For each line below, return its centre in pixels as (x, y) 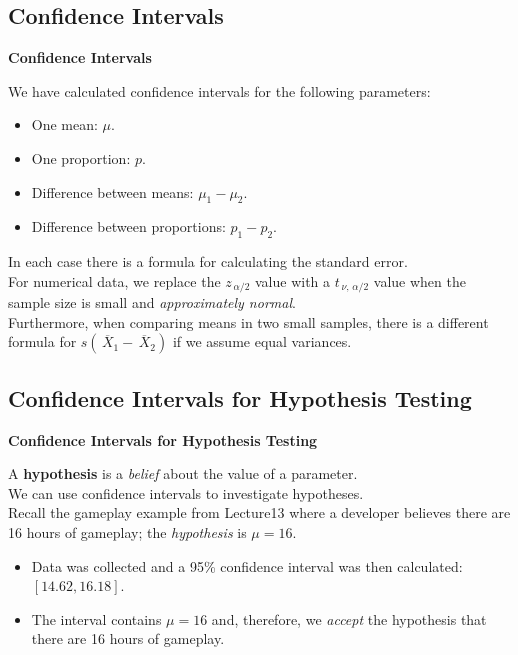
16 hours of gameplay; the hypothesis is (127, 531)
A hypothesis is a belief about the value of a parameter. (183, 473)
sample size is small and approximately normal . (152, 302)
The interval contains (96, 618)
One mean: (64, 124)
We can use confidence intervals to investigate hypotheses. (186, 492)
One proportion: (81, 157)
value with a (292, 280)
